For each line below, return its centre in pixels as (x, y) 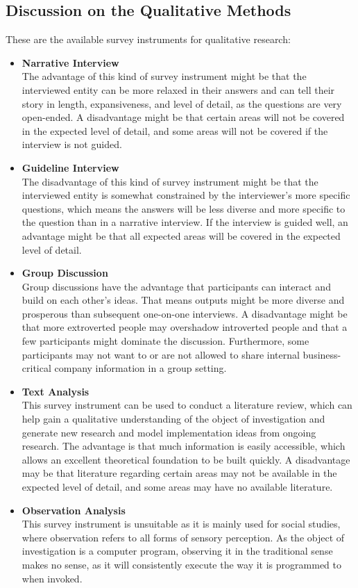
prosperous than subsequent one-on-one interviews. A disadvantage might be (185, 313)
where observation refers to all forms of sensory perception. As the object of (183, 537)
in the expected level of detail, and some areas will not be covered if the (175, 130)
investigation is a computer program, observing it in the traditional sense (177, 551)
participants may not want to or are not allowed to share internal (161, 354)
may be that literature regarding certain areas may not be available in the (179, 473)
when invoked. (52, 578)
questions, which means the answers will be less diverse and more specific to (184, 208)
